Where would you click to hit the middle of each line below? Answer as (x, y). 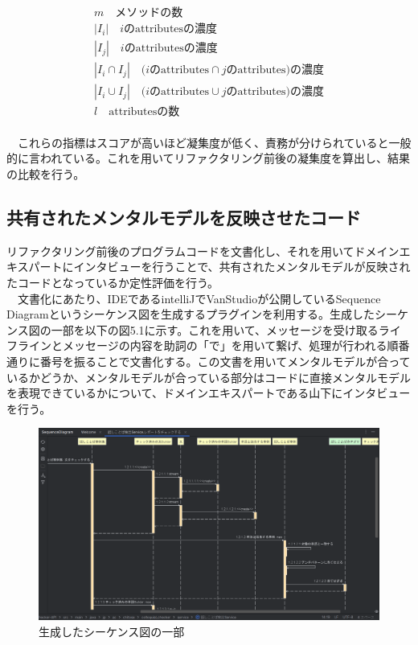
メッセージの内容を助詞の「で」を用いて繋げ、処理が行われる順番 (236, 345)
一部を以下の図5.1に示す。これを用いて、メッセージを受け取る (215, 329)
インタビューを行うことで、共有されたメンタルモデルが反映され (242, 267)
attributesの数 (144, 112)
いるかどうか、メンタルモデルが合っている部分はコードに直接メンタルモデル (209, 377)
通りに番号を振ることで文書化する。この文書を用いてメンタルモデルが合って (209, 361)
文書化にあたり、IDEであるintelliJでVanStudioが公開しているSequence (199, 298)
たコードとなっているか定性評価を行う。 (113, 282)
